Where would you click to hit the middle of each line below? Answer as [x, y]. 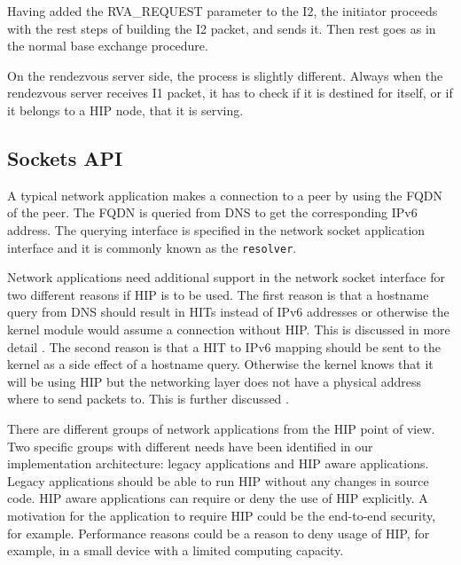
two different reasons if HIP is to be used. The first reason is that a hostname [218, 294]
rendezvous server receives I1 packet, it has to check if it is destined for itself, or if [230, 93]
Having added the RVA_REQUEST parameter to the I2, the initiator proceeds [223, 11]
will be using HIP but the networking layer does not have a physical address [214, 381]
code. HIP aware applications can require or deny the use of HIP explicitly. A [218, 498]
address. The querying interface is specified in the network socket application [216, 229]
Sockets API [65, 157]
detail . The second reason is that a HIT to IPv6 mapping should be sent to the [224, 346]
